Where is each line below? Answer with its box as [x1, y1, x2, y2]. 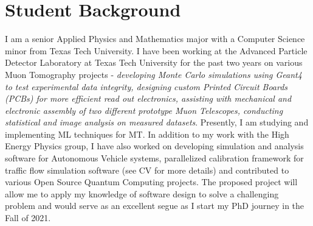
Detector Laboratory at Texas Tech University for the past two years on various [5, 56, 303, 69]
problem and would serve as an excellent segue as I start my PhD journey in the [5, 199, 304, 212]
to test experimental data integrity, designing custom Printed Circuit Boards [5, 80, 288, 93]
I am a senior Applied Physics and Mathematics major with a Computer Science [5, 32, 305, 45]
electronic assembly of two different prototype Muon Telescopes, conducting [5, 104, 283, 116]
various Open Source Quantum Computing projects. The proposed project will [5, 175, 298, 188]
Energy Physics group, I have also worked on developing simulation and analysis [5, 139, 304, 152]
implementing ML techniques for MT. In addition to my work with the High [5, 127, 289, 140]
